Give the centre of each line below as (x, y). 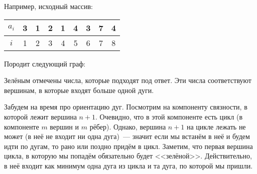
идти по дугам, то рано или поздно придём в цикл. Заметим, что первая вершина (128, 146)
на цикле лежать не (216, 126)
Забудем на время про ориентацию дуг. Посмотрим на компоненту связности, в (126, 107)
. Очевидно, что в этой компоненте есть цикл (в (169, 116)
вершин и (64, 126)
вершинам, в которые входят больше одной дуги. (79, 90)
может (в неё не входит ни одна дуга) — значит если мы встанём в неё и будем (127, 136)
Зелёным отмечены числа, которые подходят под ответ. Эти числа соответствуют (128, 80)
